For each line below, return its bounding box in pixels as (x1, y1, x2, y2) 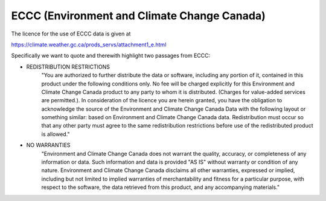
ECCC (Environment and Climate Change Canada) (11, 9, 266, 22)
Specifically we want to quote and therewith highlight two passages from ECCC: (11, 52, 211, 60)
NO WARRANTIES (26, 141, 71, 149)
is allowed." (41, 130, 70, 138)
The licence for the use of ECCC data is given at (11, 30, 131, 37)
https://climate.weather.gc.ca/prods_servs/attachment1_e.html (11, 41, 167, 48)
